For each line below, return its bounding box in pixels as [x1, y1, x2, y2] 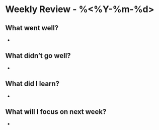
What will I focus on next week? [5, 107, 107, 116]
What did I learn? [5, 80, 59, 88]
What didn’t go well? [5, 51, 71, 60]
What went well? [5, 24, 59, 32]
